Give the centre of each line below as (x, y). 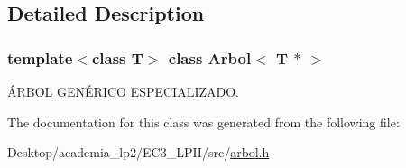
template (40, 57)
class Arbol (210, 57)
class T (117, 57)
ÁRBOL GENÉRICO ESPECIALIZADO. (123, 91)
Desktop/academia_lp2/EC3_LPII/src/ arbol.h (138, 152)
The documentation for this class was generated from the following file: (203, 121)
